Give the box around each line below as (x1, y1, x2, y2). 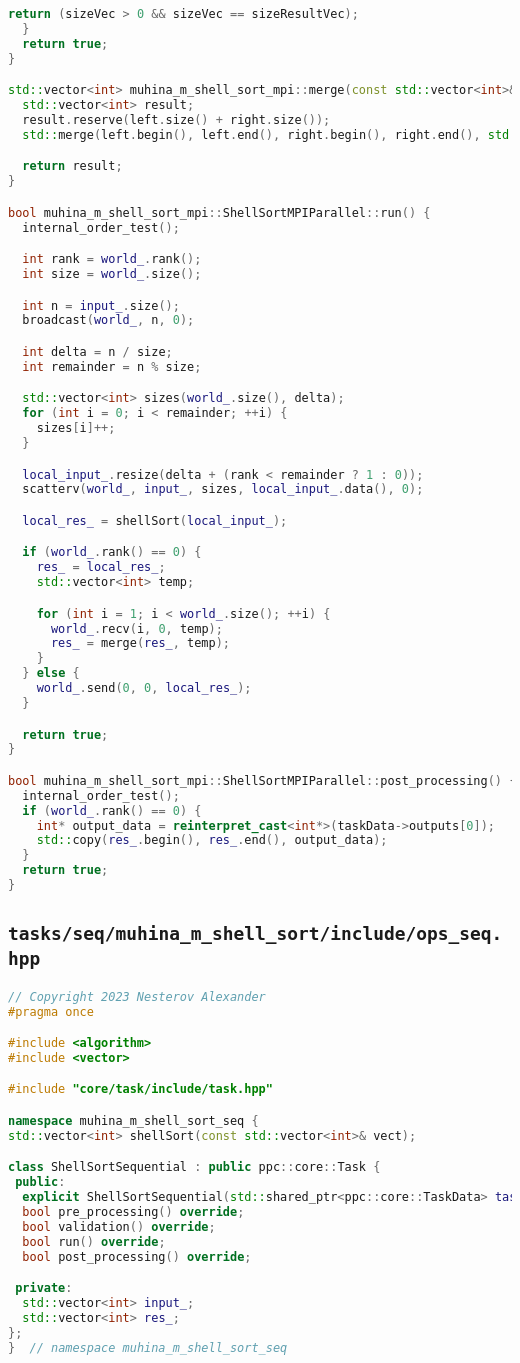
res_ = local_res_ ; (36, 560, 166, 575)
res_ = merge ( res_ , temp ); (50, 636, 230, 651)
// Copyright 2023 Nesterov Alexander (8, 989, 266, 1004)
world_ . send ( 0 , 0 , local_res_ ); (36, 681, 252, 696)
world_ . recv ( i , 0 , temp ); (50, 621, 223, 636)
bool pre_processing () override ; (22, 1205, 245, 1220)
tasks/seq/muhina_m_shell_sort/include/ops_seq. (8, 923, 503, 945)
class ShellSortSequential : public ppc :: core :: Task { (8, 1160, 381, 1175)
